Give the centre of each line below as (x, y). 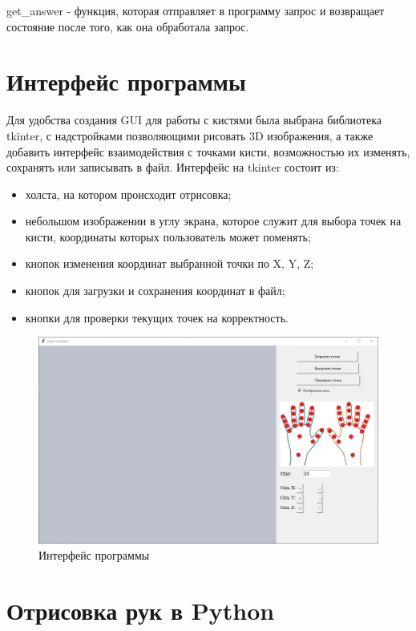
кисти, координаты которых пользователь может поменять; (168, 236)
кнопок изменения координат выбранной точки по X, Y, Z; (170, 263)
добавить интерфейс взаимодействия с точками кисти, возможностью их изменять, (208, 151)
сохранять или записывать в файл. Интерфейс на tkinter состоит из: (173, 167)
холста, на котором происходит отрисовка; (128, 194)
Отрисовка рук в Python (141, 610)
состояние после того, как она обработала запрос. (128, 26)
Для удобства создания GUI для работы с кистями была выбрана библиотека (194, 120)
